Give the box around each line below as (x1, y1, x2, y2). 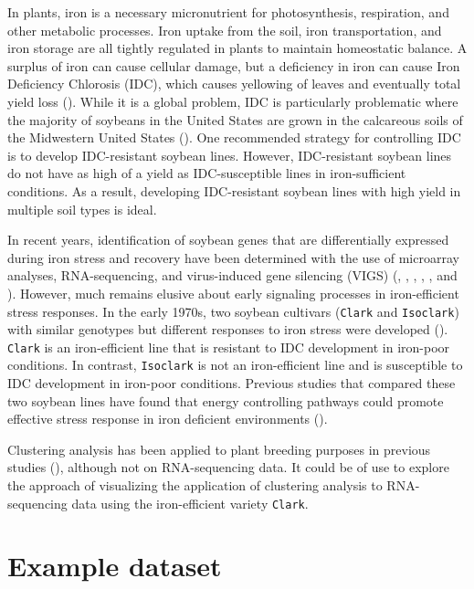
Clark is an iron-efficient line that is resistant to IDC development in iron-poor (7, 337, 450, 356)
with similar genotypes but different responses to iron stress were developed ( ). (7, 320, 448, 339)
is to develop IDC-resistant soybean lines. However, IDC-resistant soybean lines (7, 145, 452, 164)
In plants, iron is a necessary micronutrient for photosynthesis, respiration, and (7, 3, 449, 21)
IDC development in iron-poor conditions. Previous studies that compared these (7, 373, 456, 393)
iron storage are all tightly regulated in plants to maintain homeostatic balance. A (7, 38, 468, 58)
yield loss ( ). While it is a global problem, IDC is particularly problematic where (7, 91, 458, 110)
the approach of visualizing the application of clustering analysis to (7, 476, 383, 495)
